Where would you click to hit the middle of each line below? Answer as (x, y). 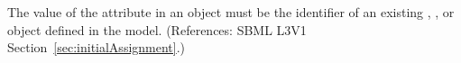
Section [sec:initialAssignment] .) (97, 47)
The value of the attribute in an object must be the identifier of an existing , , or (231, 12)
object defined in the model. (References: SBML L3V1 (157, 29)
